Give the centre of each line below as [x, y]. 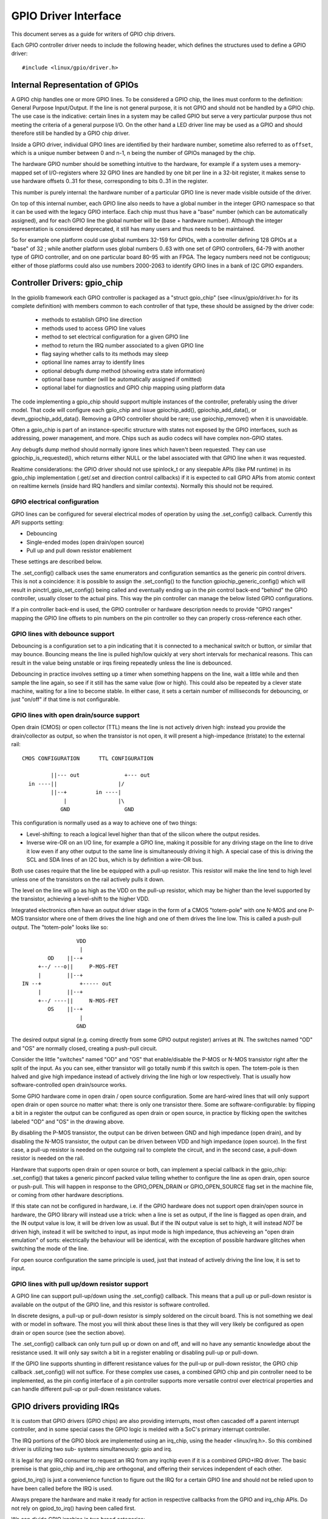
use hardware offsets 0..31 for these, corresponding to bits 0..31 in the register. [110, 181]
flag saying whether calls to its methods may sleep [105, 354]
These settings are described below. [57, 561]
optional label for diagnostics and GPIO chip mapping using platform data [133, 388]
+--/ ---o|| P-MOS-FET [78, 967]
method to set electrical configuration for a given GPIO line [115, 337]
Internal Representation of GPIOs [75, 85]
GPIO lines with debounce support [63, 634]
